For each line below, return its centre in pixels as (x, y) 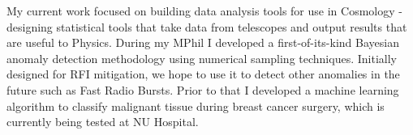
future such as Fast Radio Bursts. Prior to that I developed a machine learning (203, 89)
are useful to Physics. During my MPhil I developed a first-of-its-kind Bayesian (203, 42)
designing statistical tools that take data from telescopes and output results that (207, 26)
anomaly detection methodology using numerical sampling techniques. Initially (202, 58)
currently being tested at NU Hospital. (103, 122)
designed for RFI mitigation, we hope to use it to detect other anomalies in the (203, 74)
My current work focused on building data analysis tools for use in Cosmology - (204, 11)
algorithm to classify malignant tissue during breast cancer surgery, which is (196, 105)
